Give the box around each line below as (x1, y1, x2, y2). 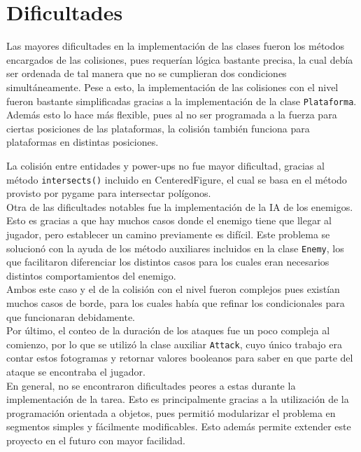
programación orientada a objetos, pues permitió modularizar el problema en (6, 405, 336, 420)
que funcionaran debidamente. (6, 309, 136, 324)
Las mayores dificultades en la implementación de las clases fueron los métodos (6, 39, 345, 53)
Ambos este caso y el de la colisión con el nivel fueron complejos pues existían (6, 282, 340, 296)
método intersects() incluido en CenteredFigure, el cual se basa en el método (6, 172, 347, 186)
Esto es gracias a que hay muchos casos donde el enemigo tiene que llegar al (6, 213, 332, 228)
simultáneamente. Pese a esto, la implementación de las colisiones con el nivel (6, 79, 339, 94)
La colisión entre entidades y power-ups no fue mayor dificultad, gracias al (6, 158, 325, 172)
